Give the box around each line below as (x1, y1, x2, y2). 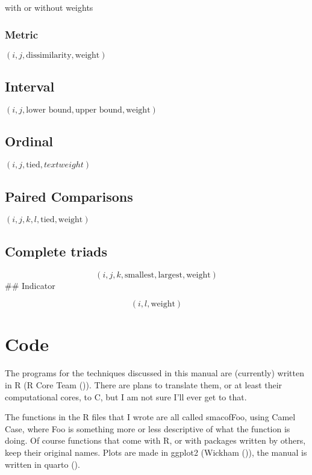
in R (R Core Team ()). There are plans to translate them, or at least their (5, 378, 282, 391)
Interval (5, 77, 55, 96)
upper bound (75, 106, 122, 115)
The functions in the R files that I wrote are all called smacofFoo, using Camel (5, 411, 296, 423)
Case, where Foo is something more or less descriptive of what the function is (5, 422, 290, 435)
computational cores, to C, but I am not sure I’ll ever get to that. (5, 390, 247, 403)
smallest (125, 270, 155, 279)
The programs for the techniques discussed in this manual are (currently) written (5, 367, 304, 379)
